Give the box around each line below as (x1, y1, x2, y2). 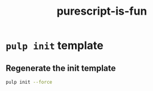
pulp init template (5, 38, 104, 53)
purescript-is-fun (56, 4, 148, 18)
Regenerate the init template (5, 63, 116, 73)
